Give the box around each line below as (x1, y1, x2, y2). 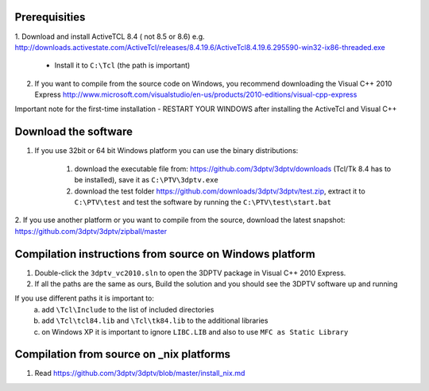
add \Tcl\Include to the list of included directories (41, 305, 214, 314)
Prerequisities (14, 10, 86, 24)
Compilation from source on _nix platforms (14, 347, 230, 361)
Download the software (14, 125, 133, 139)
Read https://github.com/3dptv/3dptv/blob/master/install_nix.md (34, 369, 245, 378)
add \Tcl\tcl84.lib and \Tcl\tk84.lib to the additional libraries (41, 316, 269, 325)
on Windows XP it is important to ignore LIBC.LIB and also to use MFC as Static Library (41, 327, 349, 336)
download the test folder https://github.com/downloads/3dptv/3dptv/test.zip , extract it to (74, 186, 365, 196)
